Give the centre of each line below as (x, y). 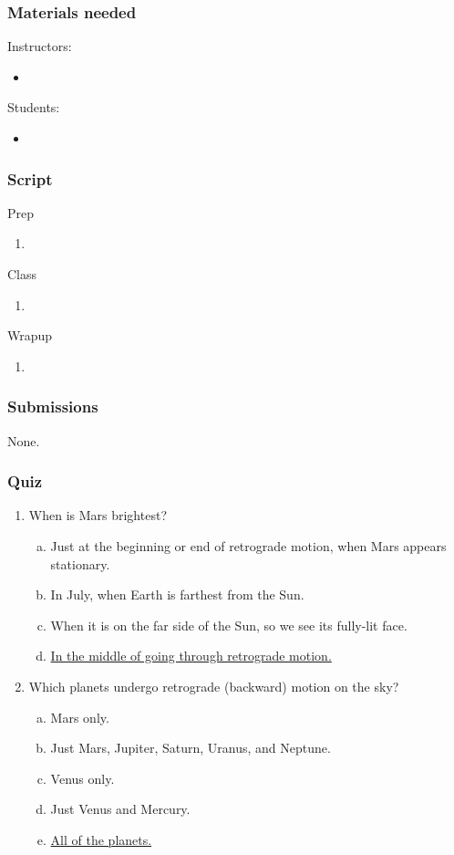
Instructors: (40, 46)
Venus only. (83, 778)
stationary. (80, 563)
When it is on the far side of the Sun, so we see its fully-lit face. (229, 625)
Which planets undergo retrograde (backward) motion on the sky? (214, 686)
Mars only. (80, 717)
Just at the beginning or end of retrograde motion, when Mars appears (248, 546)
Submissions (53, 407)
